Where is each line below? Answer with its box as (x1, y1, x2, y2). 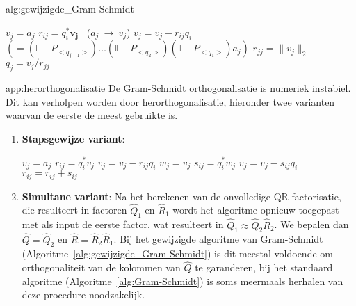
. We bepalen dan (274, 217, 349, 232)
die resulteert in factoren (22, 202, 127, 217)
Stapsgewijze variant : (22, 131, 125, 145)
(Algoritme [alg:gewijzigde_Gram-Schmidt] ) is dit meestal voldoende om (22, 246, 333, 261)
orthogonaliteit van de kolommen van (22, 260, 181, 275)
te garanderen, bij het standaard (195, 260, 333, 275)
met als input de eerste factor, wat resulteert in (22, 217, 224, 232)
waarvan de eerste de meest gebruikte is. (6, 108, 178, 122)
